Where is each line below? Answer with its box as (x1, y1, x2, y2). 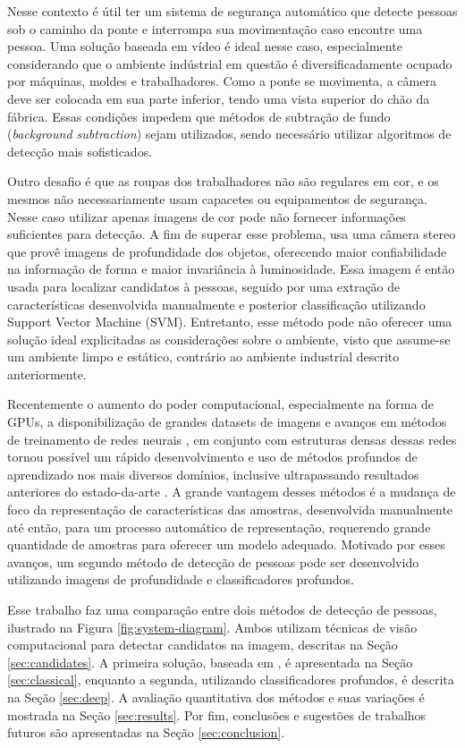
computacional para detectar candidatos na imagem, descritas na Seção (7, 635, 398, 654)
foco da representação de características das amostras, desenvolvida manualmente (7, 500, 453, 519)
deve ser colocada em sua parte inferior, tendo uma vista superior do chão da (7, 89, 430, 107)
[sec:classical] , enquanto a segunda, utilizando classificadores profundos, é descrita (7, 670, 454, 689)
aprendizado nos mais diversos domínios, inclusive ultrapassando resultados (7, 464, 419, 483)
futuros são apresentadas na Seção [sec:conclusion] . (7, 723, 285, 742)
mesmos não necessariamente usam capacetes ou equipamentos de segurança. (7, 189, 427, 208)
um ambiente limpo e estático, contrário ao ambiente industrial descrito (7, 347, 400, 366)
